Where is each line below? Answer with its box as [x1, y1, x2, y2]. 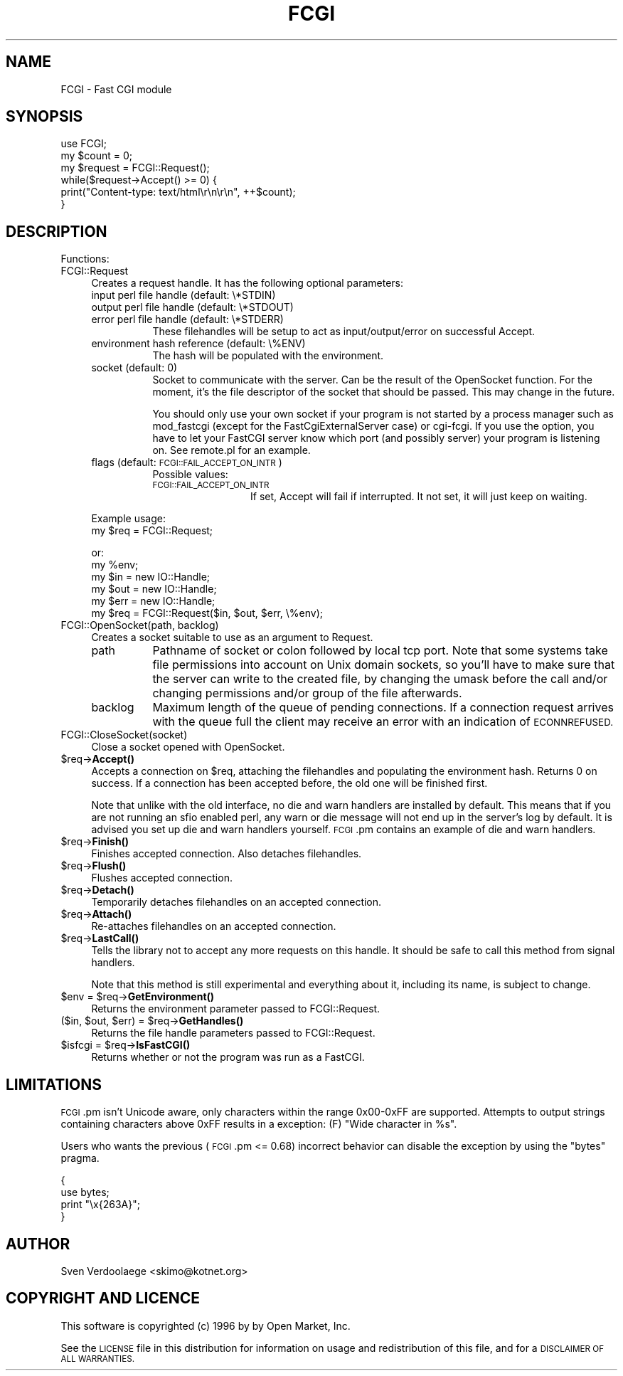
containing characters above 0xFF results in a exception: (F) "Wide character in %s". [60, 1118, 457, 1131]
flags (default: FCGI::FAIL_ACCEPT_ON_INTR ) [91, 456, 282, 469]
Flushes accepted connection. [91, 872, 233, 884]
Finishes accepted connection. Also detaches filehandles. [91, 847, 362, 860]
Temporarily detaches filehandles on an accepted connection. [91, 896, 382, 909]
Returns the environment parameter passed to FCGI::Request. [91, 1002, 380, 1015]
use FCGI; [60, 137, 107, 150]
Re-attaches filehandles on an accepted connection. [91, 920, 336, 933]
